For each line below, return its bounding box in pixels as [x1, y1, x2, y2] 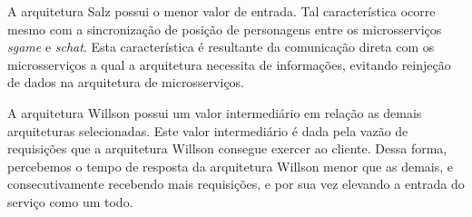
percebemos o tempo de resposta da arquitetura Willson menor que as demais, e [7, 156, 454, 175]
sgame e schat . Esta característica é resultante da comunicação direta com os [7, 37, 435, 56]
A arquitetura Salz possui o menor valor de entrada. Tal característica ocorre [7, 2, 436, 20]
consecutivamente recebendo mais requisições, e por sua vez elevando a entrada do [7, 174, 465, 193]
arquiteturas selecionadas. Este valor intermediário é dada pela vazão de [7, 121, 408, 140]
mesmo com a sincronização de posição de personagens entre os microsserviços [7, 19, 442, 38]
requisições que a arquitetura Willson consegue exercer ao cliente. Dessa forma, [7, 139, 447, 158]
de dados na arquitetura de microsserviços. [7, 73, 245, 92]
